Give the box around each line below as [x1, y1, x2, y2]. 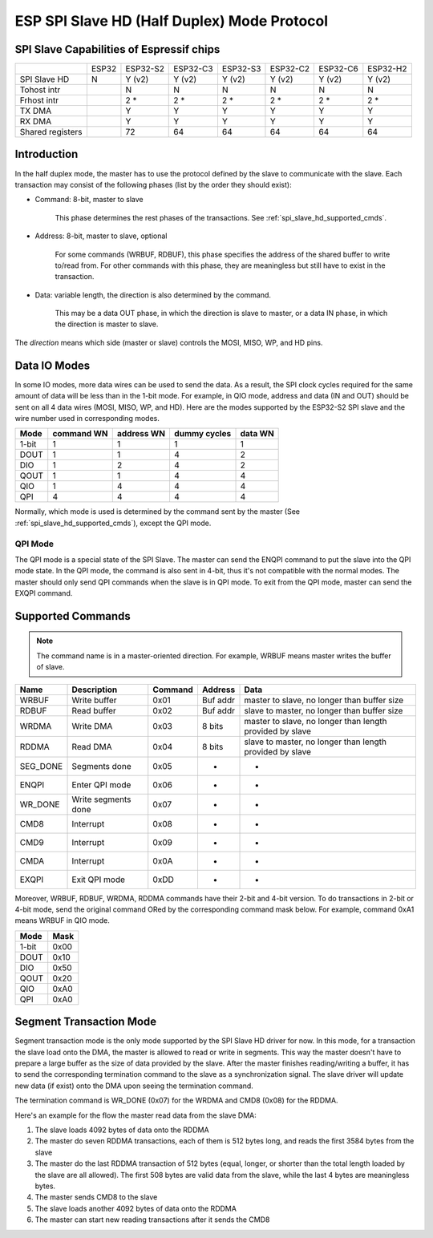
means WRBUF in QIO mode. [14, 916, 110, 925]
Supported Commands [14, 609, 132, 623]
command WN [52, 428, 108, 439]
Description [71, 684, 118, 695]
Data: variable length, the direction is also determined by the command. [34, 289, 272, 300]
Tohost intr [19, 84, 61, 95]
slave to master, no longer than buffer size [244, 705, 403, 716]
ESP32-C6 [318, 63, 358, 75]
